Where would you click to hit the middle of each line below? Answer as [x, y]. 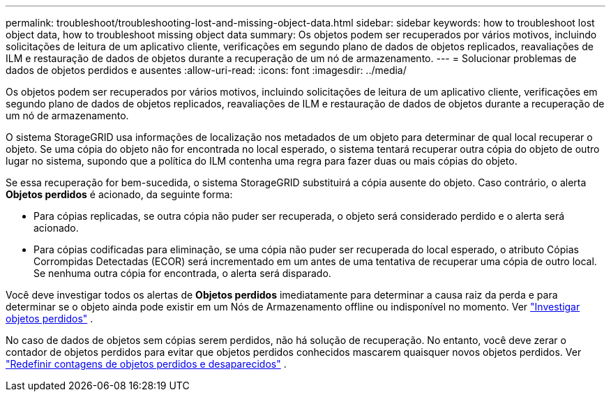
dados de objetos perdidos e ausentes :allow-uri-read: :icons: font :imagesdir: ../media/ [206, 70]
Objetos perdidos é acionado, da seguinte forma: [119, 194]
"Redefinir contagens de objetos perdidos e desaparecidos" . [146, 364]
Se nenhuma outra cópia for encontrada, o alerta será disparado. [182, 273]
